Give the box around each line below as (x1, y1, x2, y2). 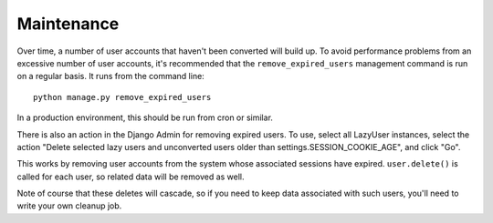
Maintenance (16, 14, 120, 34)
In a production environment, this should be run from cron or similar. (16, 112, 274, 123)
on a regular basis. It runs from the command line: (16, 71, 205, 82)
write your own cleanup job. (16, 200, 122, 211)
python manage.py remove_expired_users (33, 92, 212, 102)
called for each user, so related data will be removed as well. (16, 171, 246, 182)
